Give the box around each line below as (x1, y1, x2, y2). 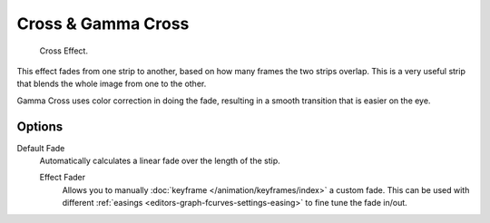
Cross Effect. (39, 45, 88, 56)
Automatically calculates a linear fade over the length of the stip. (39, 155, 280, 167)
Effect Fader (39, 172, 86, 183)
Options (16, 119, 64, 134)
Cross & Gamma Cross (16, 14, 190, 34)
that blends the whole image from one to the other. (16, 78, 207, 90)
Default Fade (16, 142, 65, 153)
